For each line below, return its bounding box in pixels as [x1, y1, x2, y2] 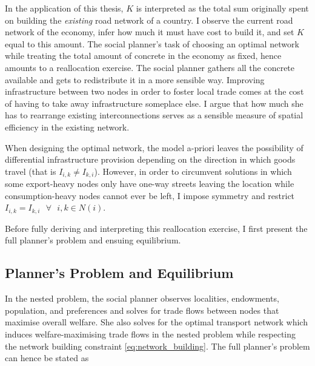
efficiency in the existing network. [5, 120, 130, 133]
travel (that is [5, 164, 56, 177]
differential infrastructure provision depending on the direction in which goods [5, 153, 296, 166]
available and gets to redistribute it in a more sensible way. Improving [5, 73, 265, 86]
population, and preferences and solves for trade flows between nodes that [5, 303, 279, 316]
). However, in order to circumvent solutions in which [94, 164, 292, 177]
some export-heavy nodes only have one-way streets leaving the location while [5, 177, 294, 190]
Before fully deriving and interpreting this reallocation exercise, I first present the [5, 222, 308, 234]
